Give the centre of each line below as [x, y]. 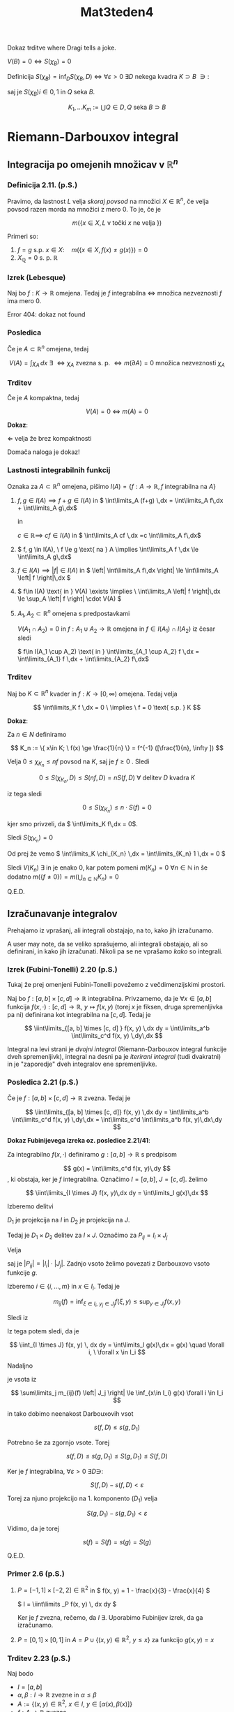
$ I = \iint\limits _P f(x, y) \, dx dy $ [67, 1604]
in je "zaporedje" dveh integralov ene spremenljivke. [82, 1064]
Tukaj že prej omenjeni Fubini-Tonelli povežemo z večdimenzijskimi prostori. [116, 985]
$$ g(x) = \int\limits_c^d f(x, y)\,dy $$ [117, 1168]
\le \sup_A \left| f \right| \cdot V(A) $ [69, 599]
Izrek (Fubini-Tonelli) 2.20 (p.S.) [63, 970]
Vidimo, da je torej [33, 1529]
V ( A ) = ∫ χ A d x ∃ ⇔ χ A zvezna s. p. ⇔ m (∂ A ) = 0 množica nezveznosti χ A [117, 364]
